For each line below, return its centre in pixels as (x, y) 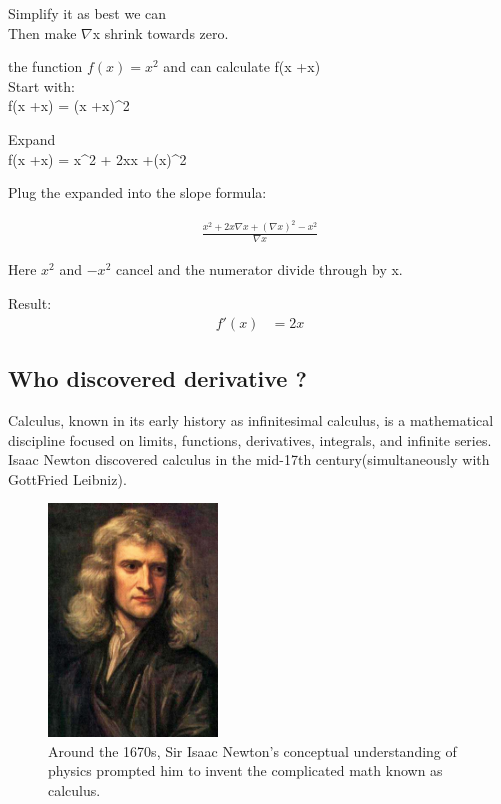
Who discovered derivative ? (157, 378)
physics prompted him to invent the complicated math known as (245, 770)
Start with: (41, 85)
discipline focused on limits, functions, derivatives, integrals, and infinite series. (250, 439)
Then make (42, 32)
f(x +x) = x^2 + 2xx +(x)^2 (97, 158)
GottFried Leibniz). (67, 478)
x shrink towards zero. (160, 32)
